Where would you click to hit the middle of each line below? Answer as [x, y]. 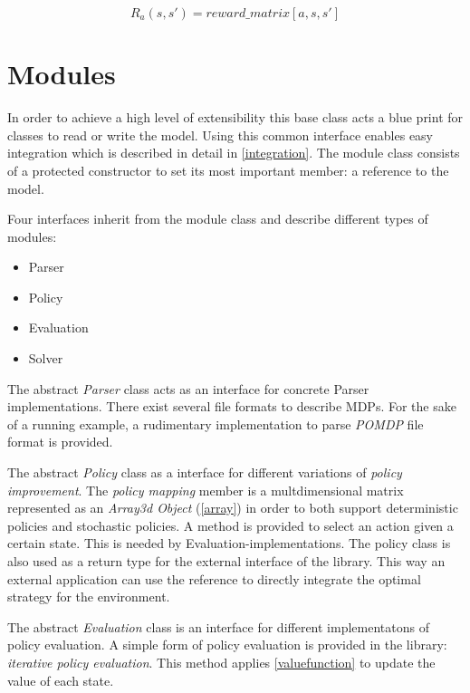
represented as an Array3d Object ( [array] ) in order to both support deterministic [233, 508]
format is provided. [60, 442]
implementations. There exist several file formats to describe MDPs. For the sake [232, 406]
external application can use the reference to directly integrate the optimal [214, 578]
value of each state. [61, 680]
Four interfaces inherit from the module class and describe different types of [218, 219]
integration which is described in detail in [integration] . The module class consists [234, 153]
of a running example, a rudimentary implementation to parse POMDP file [216, 423]
